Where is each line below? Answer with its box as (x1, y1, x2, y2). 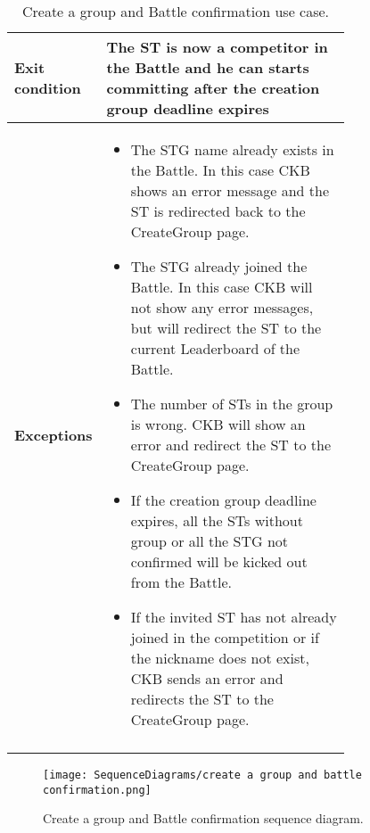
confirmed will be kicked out (130, 551, 308, 572)
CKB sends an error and (130, 668, 284, 689)
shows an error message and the (130, 180, 330, 201)
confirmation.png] (43, 783, 152, 796)
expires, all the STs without (130, 510, 303, 531)
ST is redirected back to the (130, 201, 306, 221)
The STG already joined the (130, 256, 308, 276)
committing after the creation (106, 78, 320, 98)
